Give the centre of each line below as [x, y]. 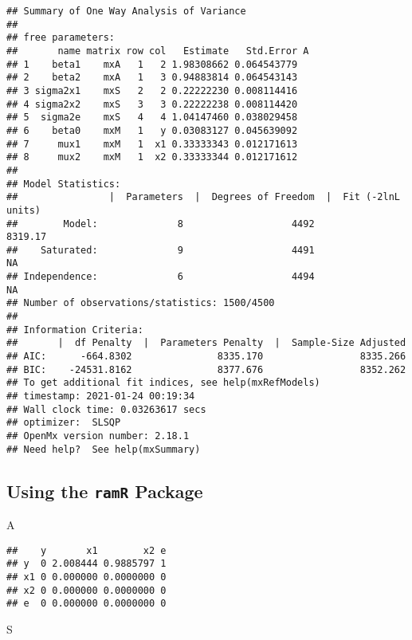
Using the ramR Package [105, 491]
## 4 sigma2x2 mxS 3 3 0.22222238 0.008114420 [152, 104]
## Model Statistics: [64, 184]
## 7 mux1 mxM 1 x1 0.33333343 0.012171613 [152, 144]
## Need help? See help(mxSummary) [104, 449]
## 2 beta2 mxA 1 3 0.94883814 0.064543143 [152, 78]
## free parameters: [61, 38]
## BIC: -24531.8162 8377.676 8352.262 [206, 369]
